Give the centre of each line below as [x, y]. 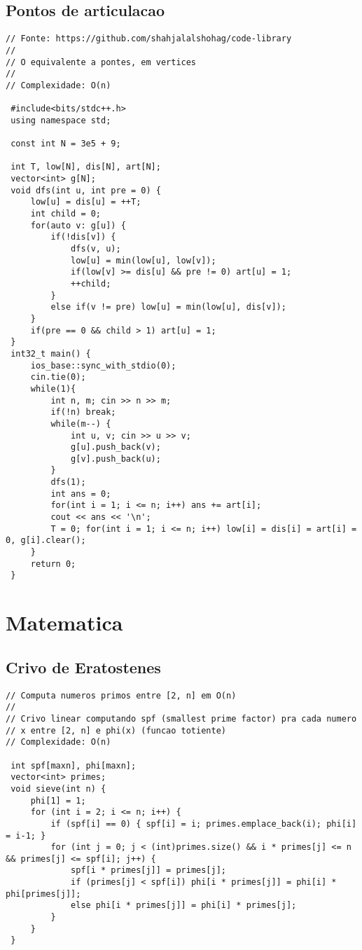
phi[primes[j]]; [43, 894]
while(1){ [53, 388]
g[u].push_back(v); [116, 447]
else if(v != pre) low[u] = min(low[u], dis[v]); [168, 307]
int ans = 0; [81, 494]
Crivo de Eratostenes [83, 667]
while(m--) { [81, 424]
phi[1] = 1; [58, 800]
